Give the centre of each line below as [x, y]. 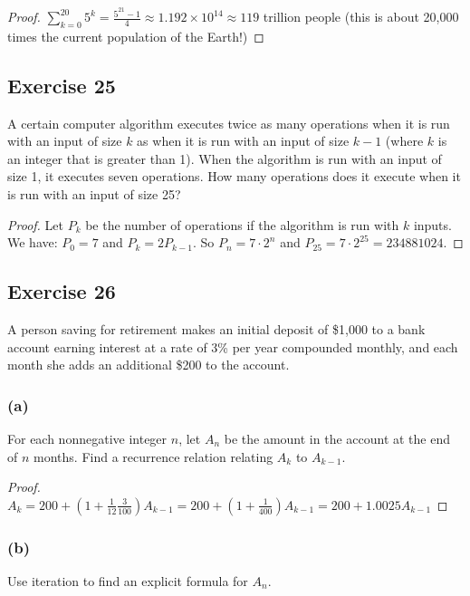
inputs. [432, 224]
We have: [33, 242]
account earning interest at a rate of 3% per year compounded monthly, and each [233, 346]
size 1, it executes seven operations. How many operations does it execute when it [234, 176]
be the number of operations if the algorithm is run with [242, 224]
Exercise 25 [62, 85]
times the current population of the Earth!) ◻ [136, 36]
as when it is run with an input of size [243, 141]
